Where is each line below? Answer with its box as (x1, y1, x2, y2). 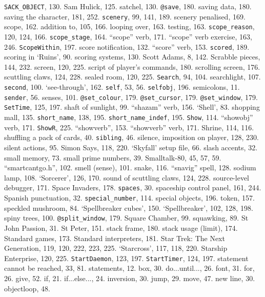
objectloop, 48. (4, 283, 50, 293)
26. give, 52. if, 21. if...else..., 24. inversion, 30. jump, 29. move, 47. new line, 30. (4, 273, 255, 284)
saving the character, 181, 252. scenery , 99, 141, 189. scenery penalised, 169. (4, 11, 246, 22)
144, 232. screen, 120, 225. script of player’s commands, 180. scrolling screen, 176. (4, 61, 260, 72)
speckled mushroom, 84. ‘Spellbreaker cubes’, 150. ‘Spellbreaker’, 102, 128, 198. (4, 202, 253, 213)
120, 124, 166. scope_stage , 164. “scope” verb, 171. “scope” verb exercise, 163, (4, 31, 252, 42)
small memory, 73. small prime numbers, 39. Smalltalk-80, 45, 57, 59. (4, 152, 221, 163)
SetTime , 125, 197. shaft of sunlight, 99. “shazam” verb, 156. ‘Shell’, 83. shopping (4, 102, 260, 112)
